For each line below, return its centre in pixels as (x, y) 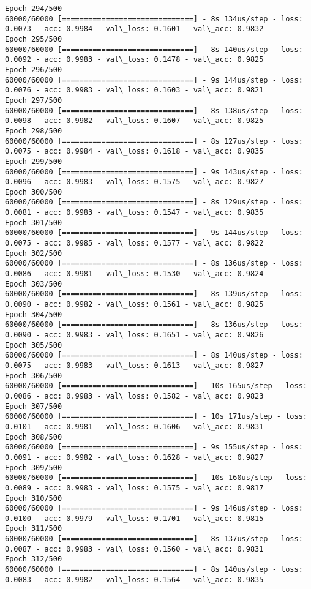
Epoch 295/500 (34, 39)
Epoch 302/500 (34, 253)
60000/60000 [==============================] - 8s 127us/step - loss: (154, 141)
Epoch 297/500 (34, 100)
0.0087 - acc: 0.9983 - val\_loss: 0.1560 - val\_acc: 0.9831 (134, 549)
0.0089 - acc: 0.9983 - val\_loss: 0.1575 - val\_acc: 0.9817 (134, 488)
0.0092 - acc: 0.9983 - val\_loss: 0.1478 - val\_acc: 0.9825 (134, 60)
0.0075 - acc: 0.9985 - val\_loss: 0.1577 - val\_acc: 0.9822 (134, 243)
